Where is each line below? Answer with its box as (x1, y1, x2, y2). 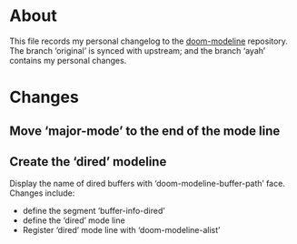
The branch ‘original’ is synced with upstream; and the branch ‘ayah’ (9, 45, 266, 56)
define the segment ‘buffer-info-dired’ (22, 206, 165, 217)
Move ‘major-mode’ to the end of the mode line (9, 123, 281, 138)
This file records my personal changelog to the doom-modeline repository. (9, 36, 289, 46)
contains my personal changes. (9, 55, 127, 66)
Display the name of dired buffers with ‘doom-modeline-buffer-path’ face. (9, 178, 286, 189)
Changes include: (9, 188, 75, 198)
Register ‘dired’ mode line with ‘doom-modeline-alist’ (22, 225, 221, 236)
